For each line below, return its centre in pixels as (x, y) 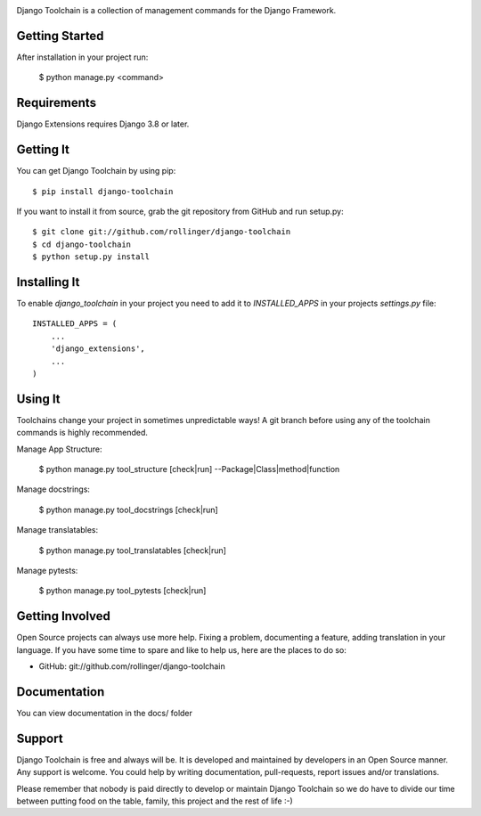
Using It (39, 399)
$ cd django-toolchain (82, 244)
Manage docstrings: (53, 489)
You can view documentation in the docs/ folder (105, 713)
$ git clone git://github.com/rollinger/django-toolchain (162, 232)
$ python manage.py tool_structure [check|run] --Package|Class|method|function (189, 469)
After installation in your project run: (82, 57)
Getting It (43, 150)
